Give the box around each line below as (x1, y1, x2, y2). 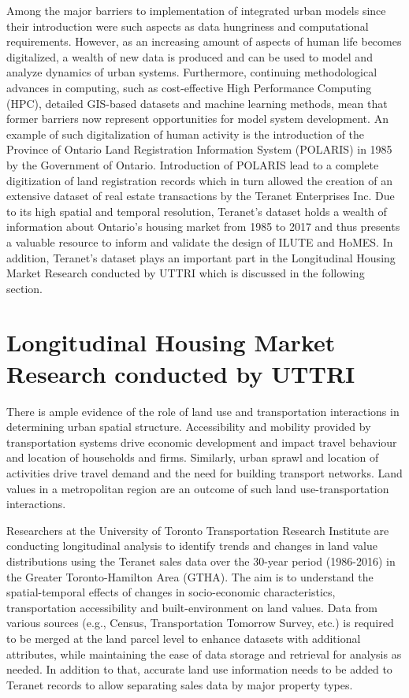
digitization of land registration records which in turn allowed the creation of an (6, 172, 393, 188)
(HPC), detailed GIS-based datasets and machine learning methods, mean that (6, 95, 388, 111)
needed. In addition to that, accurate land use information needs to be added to (6, 661, 392, 678)
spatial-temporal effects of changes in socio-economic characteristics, (6, 584, 336, 600)
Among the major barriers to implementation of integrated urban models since (6, 2, 386, 18)
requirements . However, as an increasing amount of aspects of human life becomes (6, 33, 402, 50)
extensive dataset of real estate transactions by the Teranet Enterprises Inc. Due (6, 187, 395, 204)
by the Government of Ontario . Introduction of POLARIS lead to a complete (6, 156, 379, 173)
